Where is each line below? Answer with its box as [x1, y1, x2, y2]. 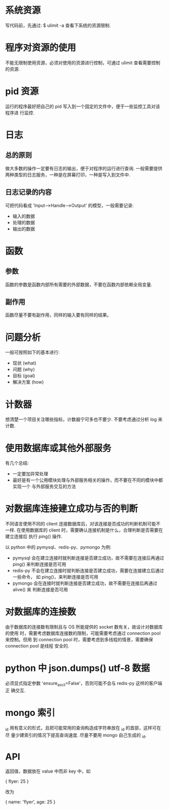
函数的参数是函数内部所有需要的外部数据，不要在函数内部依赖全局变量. [5, 281, 153, 288]
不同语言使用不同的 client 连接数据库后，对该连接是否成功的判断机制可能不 [5, 521, 160, 527]
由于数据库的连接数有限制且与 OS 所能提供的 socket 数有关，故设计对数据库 [5, 624, 163, 630]
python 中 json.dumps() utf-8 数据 [5, 663, 150, 674]
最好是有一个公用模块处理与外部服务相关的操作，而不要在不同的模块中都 [12, 477, 163, 483]
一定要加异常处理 [12, 471, 48, 477]
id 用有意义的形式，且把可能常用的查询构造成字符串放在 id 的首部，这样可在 [5, 724, 161, 732]
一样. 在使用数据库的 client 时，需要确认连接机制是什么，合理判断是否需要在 [5, 527, 163, 533]
